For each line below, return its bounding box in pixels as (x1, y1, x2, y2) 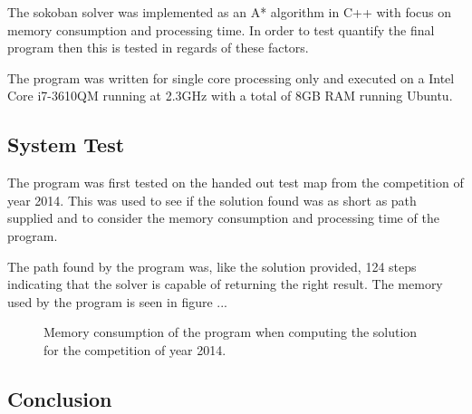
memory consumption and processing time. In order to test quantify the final (7, 20, 435, 39)
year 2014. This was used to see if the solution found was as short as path (7, 190, 417, 209)
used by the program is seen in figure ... (7, 292, 228, 311)
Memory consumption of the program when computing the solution (43, 323, 418, 342)
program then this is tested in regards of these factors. (7, 38, 309, 57)
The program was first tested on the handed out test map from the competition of (7, 173, 464, 192)
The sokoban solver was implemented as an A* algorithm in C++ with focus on (7, 3, 452, 21)
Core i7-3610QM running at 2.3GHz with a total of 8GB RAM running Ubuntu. (7, 86, 453, 105)
